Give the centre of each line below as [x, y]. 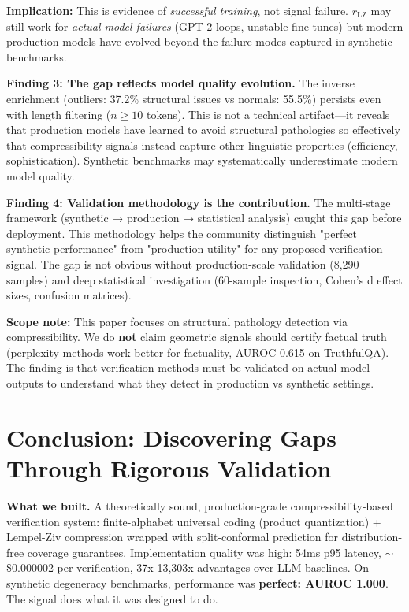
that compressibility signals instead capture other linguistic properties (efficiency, [202, 145]
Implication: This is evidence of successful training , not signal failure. [178, 10]
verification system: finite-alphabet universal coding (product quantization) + [194, 521]
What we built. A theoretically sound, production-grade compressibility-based [200, 505]
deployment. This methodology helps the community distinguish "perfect [182, 233]
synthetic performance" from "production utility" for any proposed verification [195, 249]
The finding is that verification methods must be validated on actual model [188, 367]
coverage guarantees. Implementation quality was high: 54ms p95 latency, [204, 552]
